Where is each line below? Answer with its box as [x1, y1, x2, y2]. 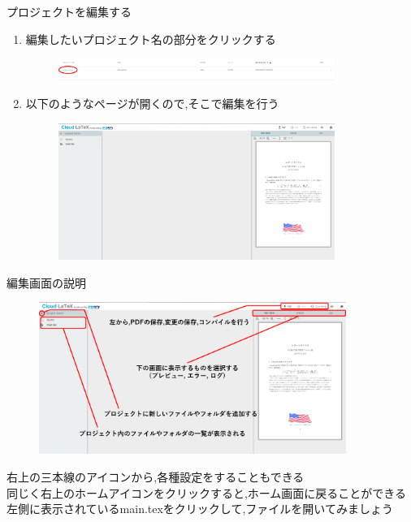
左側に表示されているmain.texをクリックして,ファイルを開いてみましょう [6, 500, 393, 517]
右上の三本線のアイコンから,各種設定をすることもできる [6, 468, 305, 485]
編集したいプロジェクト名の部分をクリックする [25, 30, 276, 47]
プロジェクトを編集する [6, 3, 132, 19]
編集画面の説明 [6, 274, 86, 291]
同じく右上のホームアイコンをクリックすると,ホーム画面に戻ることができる [6, 484, 407, 501]
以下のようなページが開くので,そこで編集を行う [25, 95, 279, 112]
